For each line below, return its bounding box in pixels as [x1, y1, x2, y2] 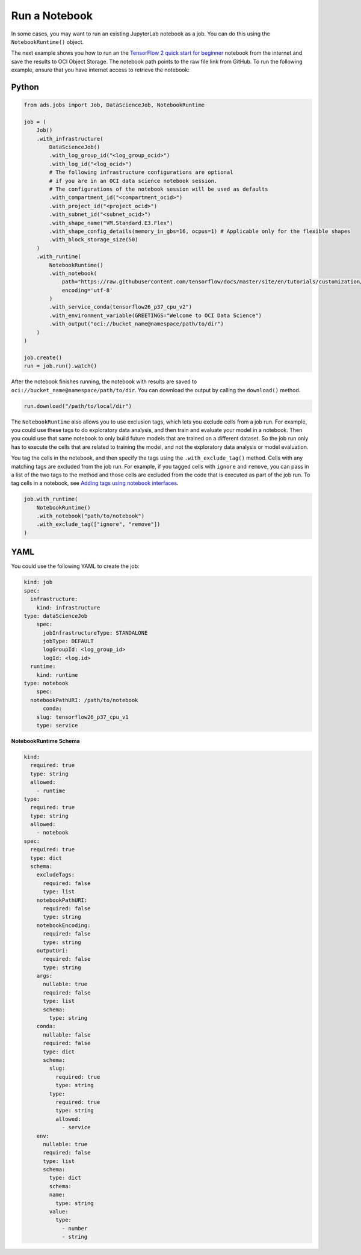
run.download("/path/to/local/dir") [23, 402, 132, 409]
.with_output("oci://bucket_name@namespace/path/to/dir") [49, 321, 224, 327]
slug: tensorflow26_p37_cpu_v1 [36, 714, 129, 720]
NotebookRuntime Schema [11, 737, 81, 744]
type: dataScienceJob [23, 612, 88, 619]
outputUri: [36, 947, 69, 954]
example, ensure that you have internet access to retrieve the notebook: [11, 66, 190, 73]
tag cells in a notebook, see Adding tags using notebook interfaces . [11, 479, 179, 487]
